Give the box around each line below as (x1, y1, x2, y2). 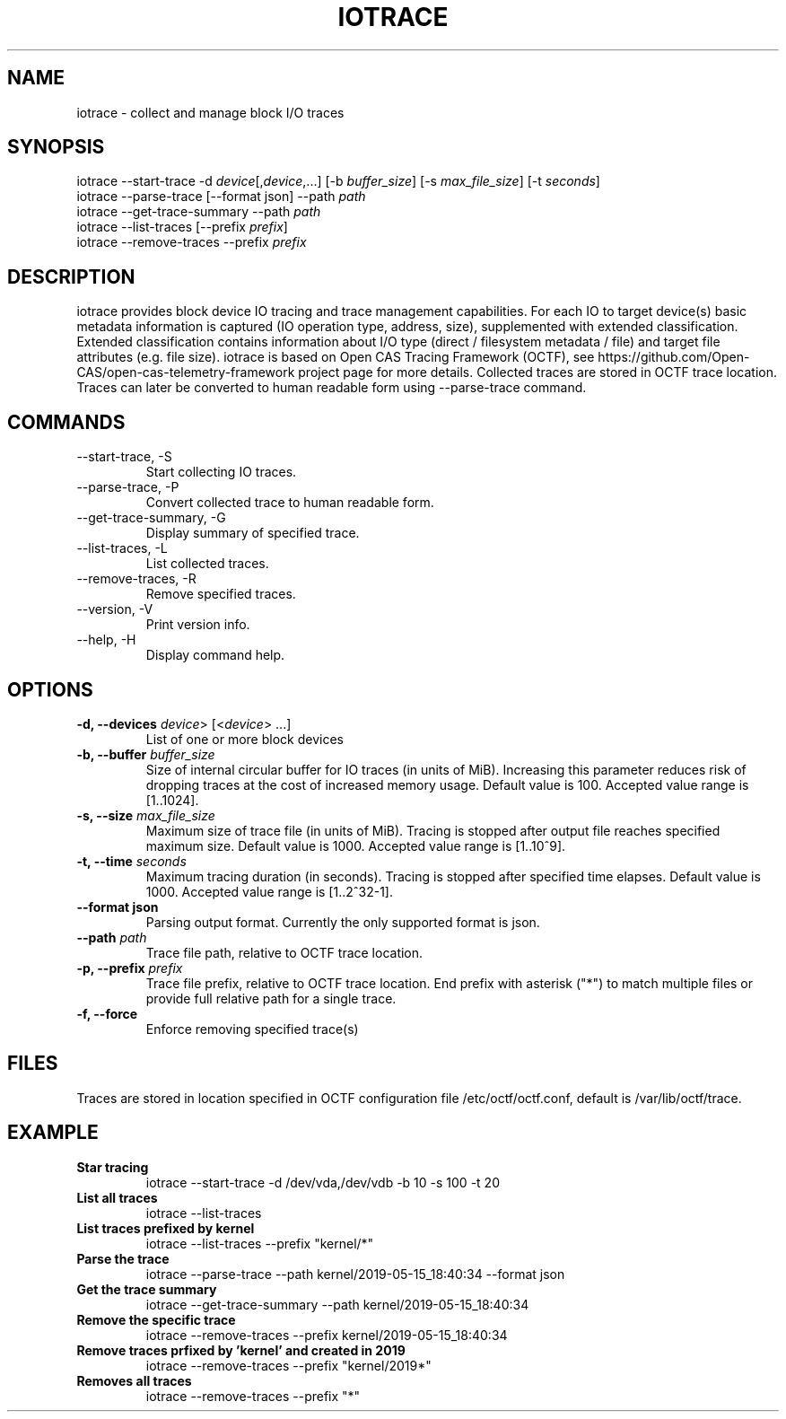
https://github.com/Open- (598, 349, 750, 365)
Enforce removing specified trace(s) (145, 1020, 359, 1037)
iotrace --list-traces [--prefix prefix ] (76, 219, 288, 235)
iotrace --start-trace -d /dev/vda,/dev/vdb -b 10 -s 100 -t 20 (145, 1174, 500, 1190)
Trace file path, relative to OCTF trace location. (145, 944, 424, 960)
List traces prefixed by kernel (76, 1220, 255, 1236)
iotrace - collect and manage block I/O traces (76, 104, 345, 120)
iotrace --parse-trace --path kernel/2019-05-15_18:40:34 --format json (145, 1266, 565, 1282)
